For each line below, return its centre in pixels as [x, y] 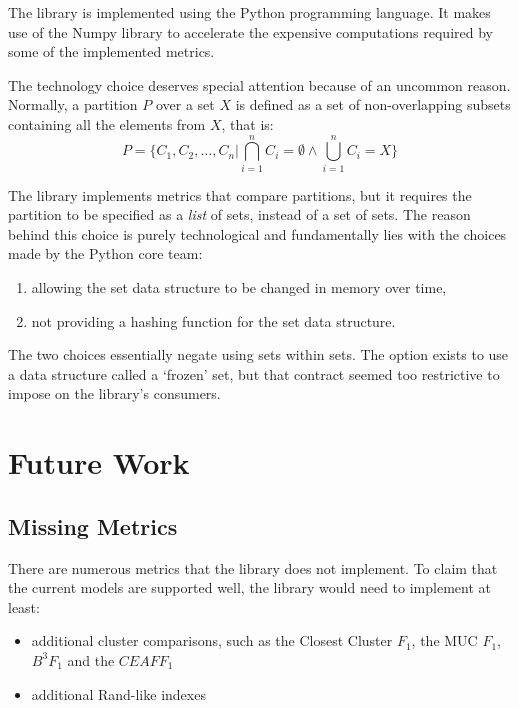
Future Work [99, 462]
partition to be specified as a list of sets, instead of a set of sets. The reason [239, 214]
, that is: [247, 123]
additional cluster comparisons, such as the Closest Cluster [212, 640]
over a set [185, 104]
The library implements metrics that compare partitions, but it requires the [240, 194]
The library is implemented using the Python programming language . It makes [249, 12]
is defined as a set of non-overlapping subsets [373, 104]
